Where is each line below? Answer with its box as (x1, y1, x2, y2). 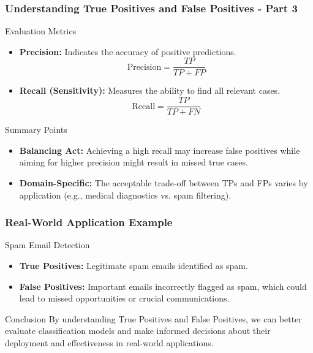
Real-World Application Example (5, 214, 173, 230)
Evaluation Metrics (5, 25, 77, 37)
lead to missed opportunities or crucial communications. (19, 292, 230, 305)
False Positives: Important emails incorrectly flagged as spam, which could (19, 279, 307, 292)
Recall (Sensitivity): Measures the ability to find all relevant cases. (19, 84, 281, 97)
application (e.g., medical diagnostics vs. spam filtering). (19, 188, 232, 201)
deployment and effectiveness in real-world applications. (5, 336, 214, 349)
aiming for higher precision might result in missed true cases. (19, 156, 248, 169)
